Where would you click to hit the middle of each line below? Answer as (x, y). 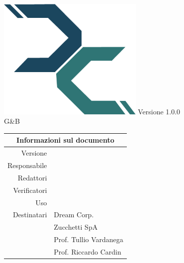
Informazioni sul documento (65, 140)
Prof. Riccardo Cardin (88, 251)
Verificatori (30, 190)
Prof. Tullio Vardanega (89, 239)
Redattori (32, 177)
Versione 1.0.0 (159, 111)
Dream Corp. (74, 215)
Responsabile (27, 165)
